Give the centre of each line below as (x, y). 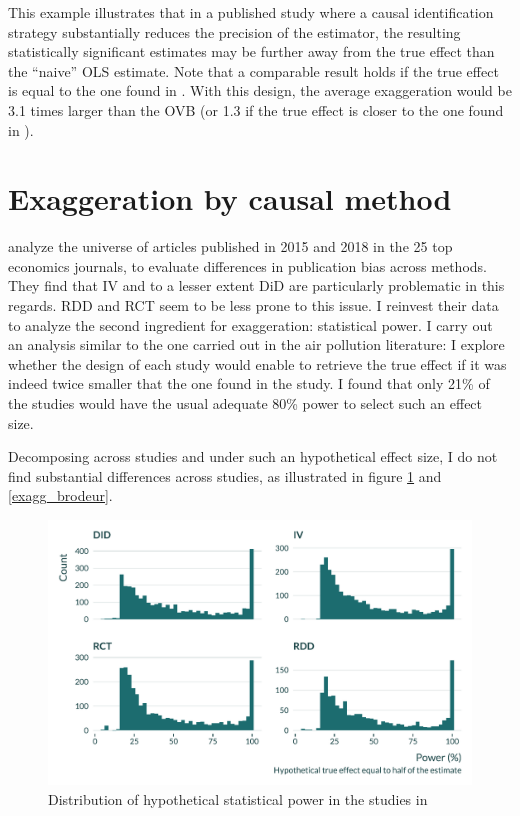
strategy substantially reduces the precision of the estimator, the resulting (234, 31)
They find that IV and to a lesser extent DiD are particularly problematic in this (256, 285)
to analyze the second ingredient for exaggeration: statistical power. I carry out (250, 324)
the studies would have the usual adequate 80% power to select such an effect (245, 403)
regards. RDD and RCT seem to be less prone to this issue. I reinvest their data (253, 305)
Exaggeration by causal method (230, 198)
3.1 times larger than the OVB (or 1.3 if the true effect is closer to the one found (256, 109)
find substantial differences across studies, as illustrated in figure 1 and (225, 475)
